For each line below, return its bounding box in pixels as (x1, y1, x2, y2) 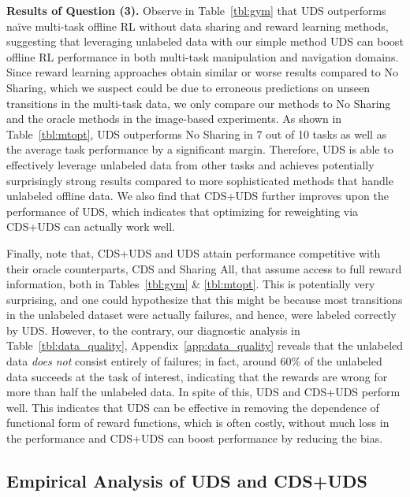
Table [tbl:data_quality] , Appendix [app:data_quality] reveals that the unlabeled (6, 337, 404, 354)
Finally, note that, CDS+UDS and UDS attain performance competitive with (6, 244, 381, 261)
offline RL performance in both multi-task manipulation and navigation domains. (6, 48, 399, 65)
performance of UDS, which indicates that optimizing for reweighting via (6, 202, 359, 219)
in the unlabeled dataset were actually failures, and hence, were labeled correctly (6, 306, 397, 323)
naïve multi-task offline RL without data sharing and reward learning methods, (6, 17, 389, 34)
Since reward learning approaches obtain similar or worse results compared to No (6, 64, 398, 80)
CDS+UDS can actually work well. (6, 218, 175, 235)
